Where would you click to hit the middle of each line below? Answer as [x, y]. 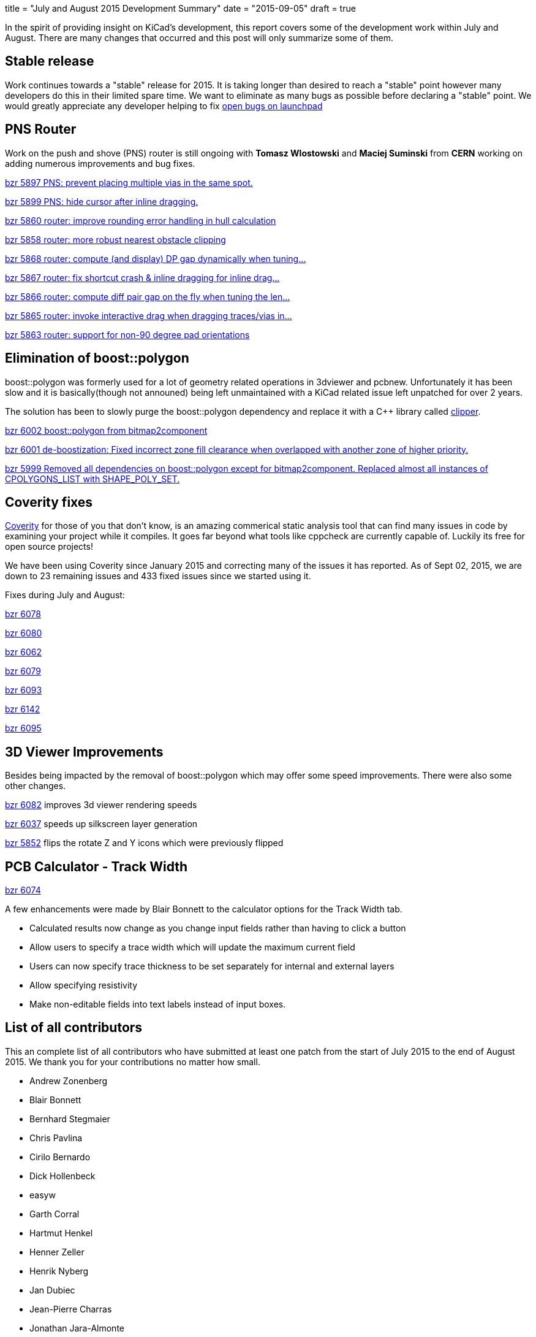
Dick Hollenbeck [62, 1176]
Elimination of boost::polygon [97, 358]
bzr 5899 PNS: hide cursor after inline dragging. [102, 201]
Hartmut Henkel [61, 1233]
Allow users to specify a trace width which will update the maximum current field [192, 947]
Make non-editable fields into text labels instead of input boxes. [158, 1004]
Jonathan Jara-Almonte [77, 1328]
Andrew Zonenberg [69, 1081]
